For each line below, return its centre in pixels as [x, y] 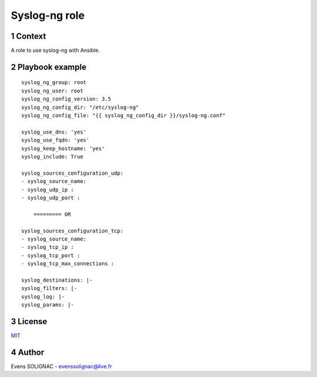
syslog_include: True [52, 156]
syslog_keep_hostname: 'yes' [63, 148]
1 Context [28, 36]
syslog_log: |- [43, 296]
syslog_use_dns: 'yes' [54, 132]
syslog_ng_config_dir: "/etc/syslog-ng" [80, 107]
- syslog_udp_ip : [48, 189]
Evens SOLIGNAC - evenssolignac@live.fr [61, 366]
